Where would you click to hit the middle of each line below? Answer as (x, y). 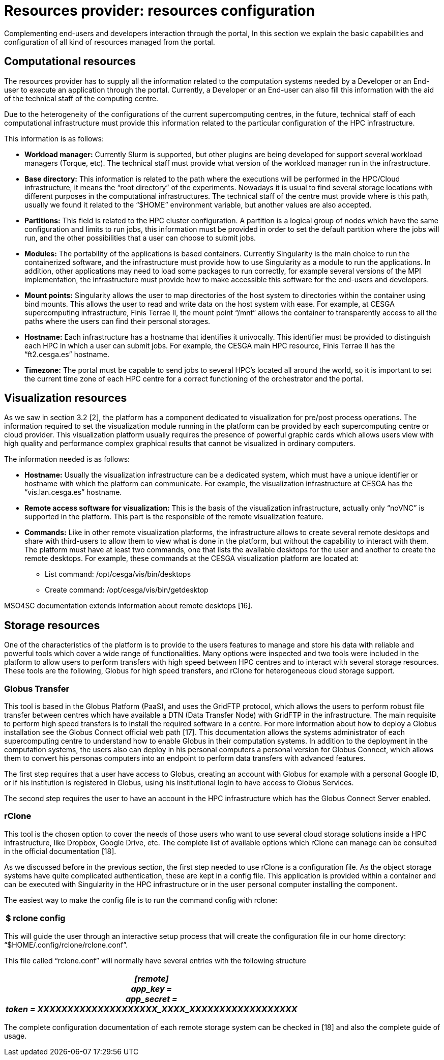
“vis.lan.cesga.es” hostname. (73, 492)
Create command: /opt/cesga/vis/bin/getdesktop (127, 590)
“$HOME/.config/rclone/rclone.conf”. (66, 945)
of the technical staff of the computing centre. (81, 98)
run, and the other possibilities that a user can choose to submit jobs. (140, 238)
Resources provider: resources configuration (160, 11)
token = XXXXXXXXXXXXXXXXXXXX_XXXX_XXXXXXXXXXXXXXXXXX (152, 1009)
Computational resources (70, 62)
